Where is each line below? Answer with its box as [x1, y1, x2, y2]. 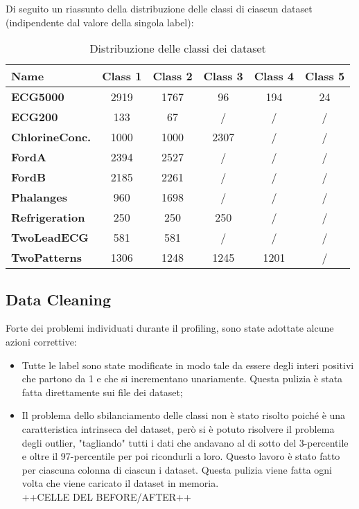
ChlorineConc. [11, 129, 91, 145]
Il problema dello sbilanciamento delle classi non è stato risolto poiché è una [21, 408, 346, 422]
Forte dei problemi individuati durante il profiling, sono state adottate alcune [6, 321, 334, 335]
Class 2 [152, 68, 193, 84]
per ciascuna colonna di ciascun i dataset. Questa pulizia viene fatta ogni [21, 462, 332, 476]
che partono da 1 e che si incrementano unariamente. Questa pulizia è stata [21, 371, 343, 386]
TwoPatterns [11, 249, 82, 266]
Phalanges [11, 189, 67, 206]
